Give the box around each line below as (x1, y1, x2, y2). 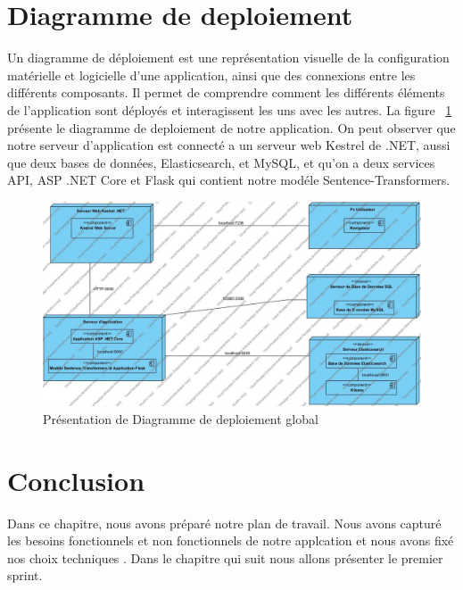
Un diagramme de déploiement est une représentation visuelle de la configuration (7, 48, 450, 67)
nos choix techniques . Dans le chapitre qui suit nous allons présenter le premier (7, 548, 443, 567)
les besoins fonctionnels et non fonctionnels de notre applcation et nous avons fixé (7, 531, 454, 550)
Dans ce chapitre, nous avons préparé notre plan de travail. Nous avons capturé (7, 513, 442, 532)
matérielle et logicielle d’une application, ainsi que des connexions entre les (7, 65, 416, 84)
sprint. (7, 566, 43, 585)
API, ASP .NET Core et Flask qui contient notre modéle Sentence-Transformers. (7, 170, 451, 189)
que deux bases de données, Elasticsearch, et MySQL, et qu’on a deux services (7, 153, 435, 171)
